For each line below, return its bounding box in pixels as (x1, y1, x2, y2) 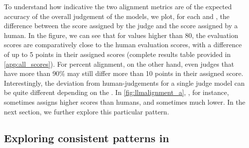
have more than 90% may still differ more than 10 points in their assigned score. (4, 68, 244, 78)
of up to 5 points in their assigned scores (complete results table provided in (4, 49, 231, 59)
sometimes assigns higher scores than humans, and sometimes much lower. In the (4, 96, 246, 107)
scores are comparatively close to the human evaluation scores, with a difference (4, 39, 242, 50)
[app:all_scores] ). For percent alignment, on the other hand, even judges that (4, 58, 234, 69)
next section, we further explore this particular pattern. (4, 106, 169, 116)
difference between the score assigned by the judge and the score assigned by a (4, 20, 238, 31)
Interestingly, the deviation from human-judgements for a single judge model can (4, 77, 245, 88)
